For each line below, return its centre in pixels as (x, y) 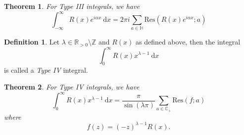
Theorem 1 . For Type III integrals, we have (72, 6)
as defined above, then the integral (188, 42)
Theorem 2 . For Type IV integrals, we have (72, 86)
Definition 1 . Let (32, 42)
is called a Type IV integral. (46, 70)
